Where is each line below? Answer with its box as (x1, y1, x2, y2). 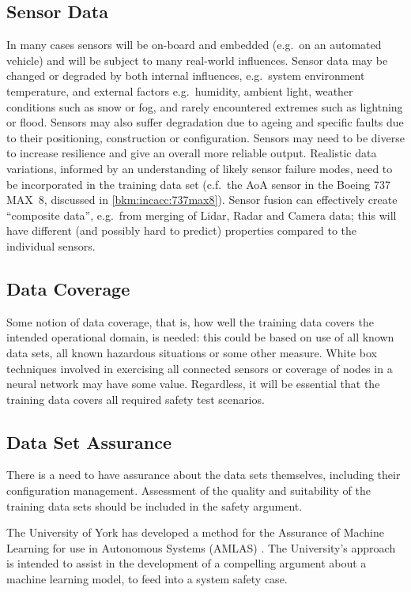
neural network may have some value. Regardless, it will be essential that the (6, 375, 380, 392)
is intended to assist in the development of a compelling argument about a (6, 555, 367, 571)
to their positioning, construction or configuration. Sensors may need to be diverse (6, 129, 405, 145)
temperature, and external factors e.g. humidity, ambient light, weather (6, 82, 353, 99)
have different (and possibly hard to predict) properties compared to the (6, 222, 357, 239)
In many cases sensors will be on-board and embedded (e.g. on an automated (6, 36, 382, 53)
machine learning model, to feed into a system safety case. (6, 571, 288, 587)
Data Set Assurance (6, 429, 172, 454)
